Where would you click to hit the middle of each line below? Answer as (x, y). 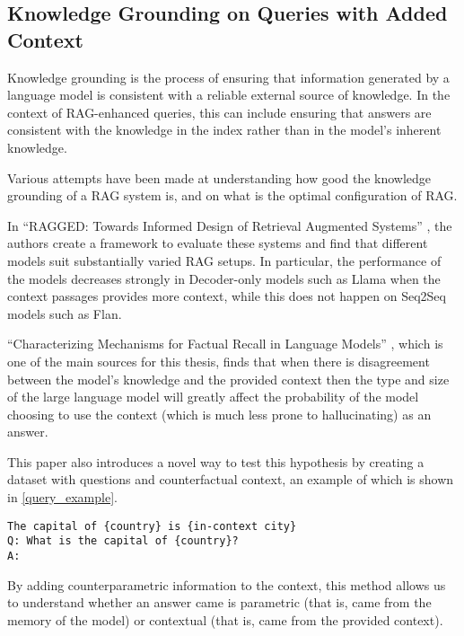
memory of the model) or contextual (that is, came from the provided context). (225, 619)
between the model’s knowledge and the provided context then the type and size (228, 379)
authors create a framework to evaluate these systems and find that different (218, 243)
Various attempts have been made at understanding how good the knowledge (219, 177)
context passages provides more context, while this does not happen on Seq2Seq (227, 296)
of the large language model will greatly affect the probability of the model (213, 397)
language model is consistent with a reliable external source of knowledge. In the (229, 95)
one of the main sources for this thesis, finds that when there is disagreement (219, 361)
